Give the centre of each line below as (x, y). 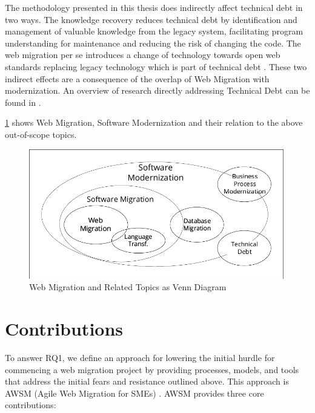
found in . (23, 102)
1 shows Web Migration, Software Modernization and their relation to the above (154, 122)
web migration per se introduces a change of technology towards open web (143, 55)
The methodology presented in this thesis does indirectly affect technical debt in (154, 7)
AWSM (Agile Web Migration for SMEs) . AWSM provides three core (134, 393)
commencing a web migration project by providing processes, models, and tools (152, 369)
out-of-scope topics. (41, 134)
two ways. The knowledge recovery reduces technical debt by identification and (151, 19)
